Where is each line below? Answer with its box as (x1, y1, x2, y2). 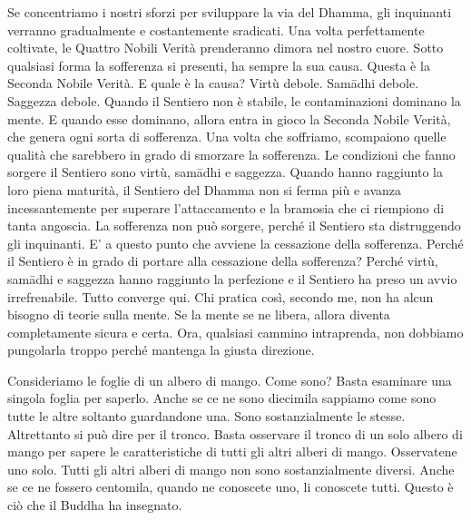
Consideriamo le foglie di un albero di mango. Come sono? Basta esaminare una (7, 370, 452, 389)
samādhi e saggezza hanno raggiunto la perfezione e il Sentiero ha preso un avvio (7, 269, 457, 288)
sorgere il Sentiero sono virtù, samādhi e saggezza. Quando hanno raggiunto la (7, 162, 444, 182)
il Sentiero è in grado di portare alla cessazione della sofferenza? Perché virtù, (7, 251, 438, 270)
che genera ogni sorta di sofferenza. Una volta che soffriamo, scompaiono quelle (7, 127, 446, 146)
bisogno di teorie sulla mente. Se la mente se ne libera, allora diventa (7, 305, 390, 324)
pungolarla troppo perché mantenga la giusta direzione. (7, 340, 315, 359)
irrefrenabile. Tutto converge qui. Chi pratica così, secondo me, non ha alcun (7, 287, 434, 306)
